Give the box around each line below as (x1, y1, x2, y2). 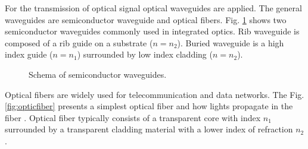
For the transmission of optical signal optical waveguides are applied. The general (5, 2, 302, 14)
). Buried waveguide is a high (177, 36, 284, 49)
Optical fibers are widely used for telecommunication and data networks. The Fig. (5, 88, 304, 100)
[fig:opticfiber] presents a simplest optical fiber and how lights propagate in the (5, 100, 293, 112)
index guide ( (5, 48, 53, 61)
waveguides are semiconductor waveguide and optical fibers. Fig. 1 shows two (5, 13, 287, 26)
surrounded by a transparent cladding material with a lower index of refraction (5, 123, 293, 135)
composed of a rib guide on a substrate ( (5, 36, 153, 49)
